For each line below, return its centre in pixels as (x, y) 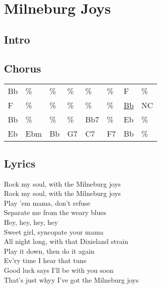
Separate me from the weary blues (55, 212)
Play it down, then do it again (49, 251)
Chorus (23, 68)
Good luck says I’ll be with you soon (59, 270)
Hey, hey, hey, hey (31, 222)
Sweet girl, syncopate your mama (54, 231)
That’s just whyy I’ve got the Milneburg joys (71, 279)
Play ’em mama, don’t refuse (47, 203)
